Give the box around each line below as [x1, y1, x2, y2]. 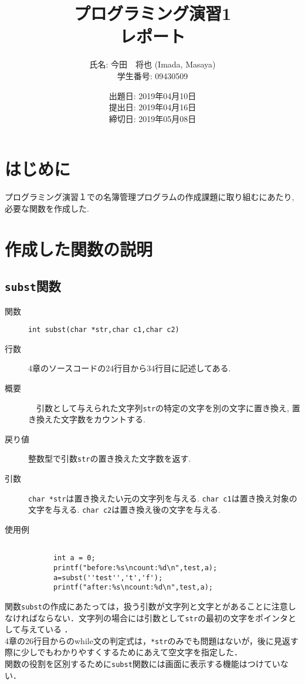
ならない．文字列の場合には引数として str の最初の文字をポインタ [37, 611, 289, 624]
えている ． [29, 623, 73, 635]
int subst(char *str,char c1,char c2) [28, 326, 179, 334]
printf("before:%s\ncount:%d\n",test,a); [53, 563, 218, 572]
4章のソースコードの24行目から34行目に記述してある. [28, 362, 231, 374]
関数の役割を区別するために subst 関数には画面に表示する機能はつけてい [5, 658, 280, 670]
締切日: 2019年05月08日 [109, 112, 196, 124]
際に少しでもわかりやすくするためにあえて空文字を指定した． [5, 646, 242, 658]
